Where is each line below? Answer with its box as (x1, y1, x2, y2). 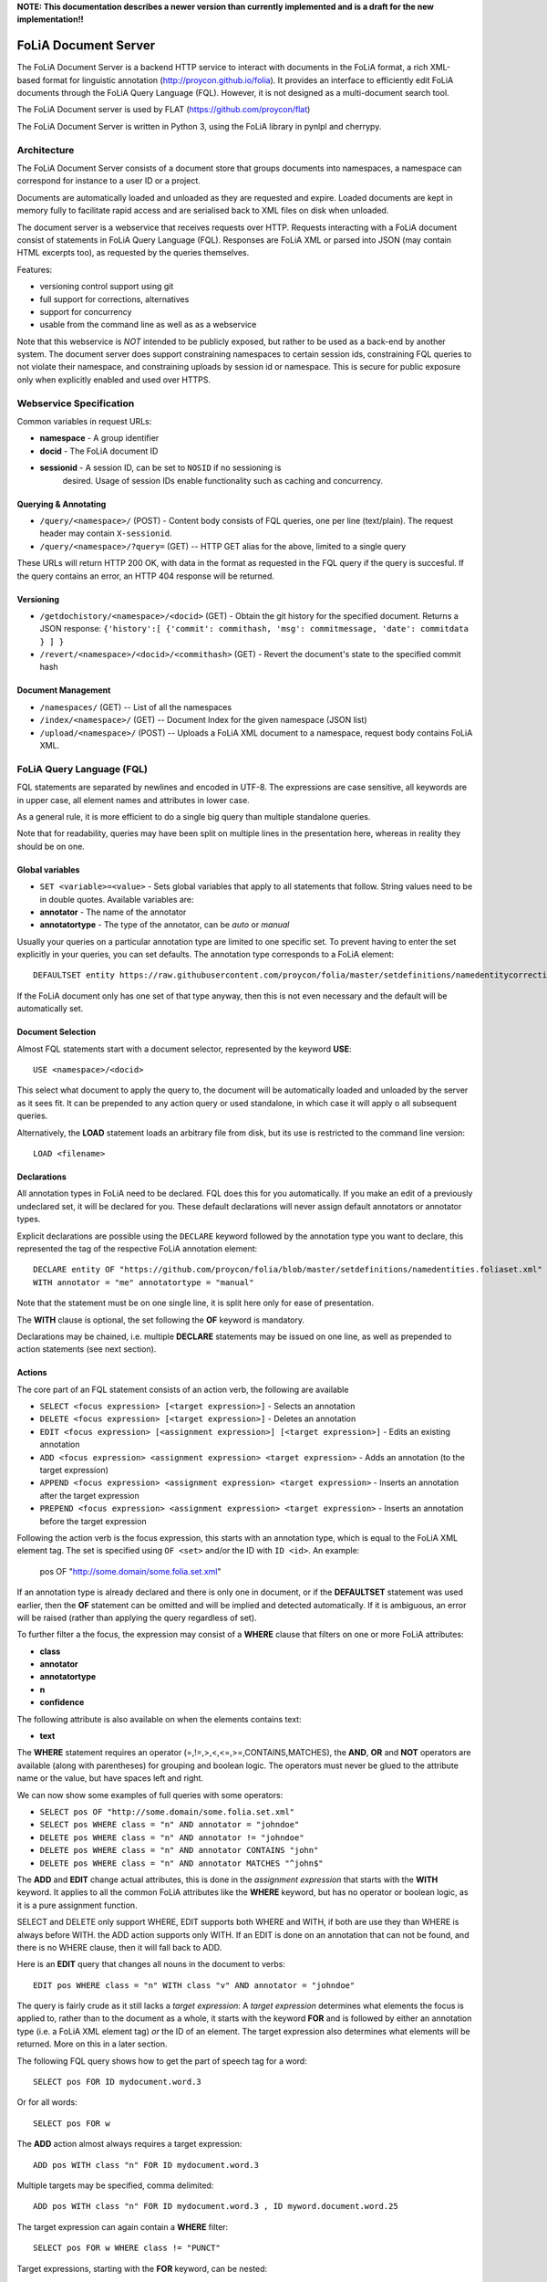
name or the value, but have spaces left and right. (16, 1773, 204, 1784)
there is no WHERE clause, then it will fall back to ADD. (16, 1942, 222, 1952)
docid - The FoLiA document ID (39, 445, 159, 456)
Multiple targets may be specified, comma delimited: (16, 2180, 214, 2191)
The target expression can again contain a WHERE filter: (16, 2221, 229, 2232)
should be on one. (16, 841, 86, 852)
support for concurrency (39, 306, 132, 317)
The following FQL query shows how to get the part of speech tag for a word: (16, 2055, 307, 2067)
